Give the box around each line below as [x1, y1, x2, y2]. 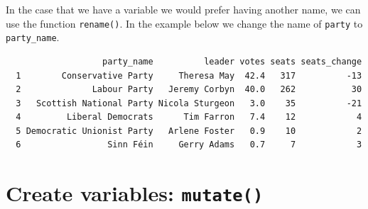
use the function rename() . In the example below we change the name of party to [6, 16, 363, 30]
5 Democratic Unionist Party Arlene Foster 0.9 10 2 [16, 125, 362, 136]
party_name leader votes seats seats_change [102, 56, 362, 67]
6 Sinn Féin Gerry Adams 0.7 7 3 [16, 140, 362, 150]
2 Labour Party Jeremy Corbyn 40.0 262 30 [16, 84, 362, 95]
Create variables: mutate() [6, 179, 264, 208]
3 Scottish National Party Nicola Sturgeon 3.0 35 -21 [16, 98, 362, 108]
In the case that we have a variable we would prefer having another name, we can [6, 2, 361, 16]
